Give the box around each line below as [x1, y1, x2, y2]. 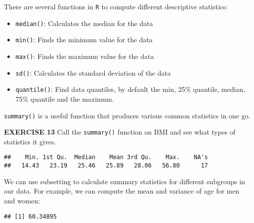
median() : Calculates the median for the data [15, 18, 153, 28]
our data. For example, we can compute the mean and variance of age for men [4, 186, 240, 196]
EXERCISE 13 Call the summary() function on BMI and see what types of [4, 127, 236, 137]
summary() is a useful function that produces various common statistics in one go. [4, 110, 251, 120]
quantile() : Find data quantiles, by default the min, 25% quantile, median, [15, 84, 245, 94]
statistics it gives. [4, 136, 56, 146]
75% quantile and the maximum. [15, 93, 114, 104]
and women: [4, 195, 40, 205]
